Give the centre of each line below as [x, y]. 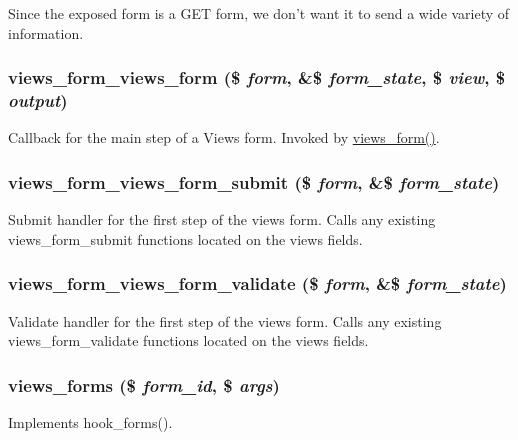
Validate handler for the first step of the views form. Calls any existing [225, 320]
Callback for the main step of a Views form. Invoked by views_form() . [224, 137]
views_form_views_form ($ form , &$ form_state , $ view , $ [257, 77]
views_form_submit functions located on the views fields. [185, 238]
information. [46, 32]
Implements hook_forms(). [90, 421]
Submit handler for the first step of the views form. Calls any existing [222, 219]
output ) [38, 100]
